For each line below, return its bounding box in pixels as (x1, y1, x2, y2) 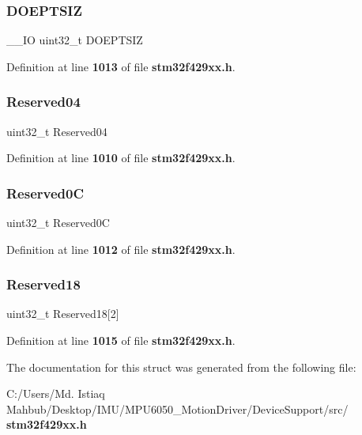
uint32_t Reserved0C (6, 214, 110, 231)
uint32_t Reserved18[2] (6, 305, 119, 322)
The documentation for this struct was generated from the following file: (6, 358, 356, 375)
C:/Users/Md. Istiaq (6, 385, 105, 402)
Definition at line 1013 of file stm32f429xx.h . (6, 58, 236, 74)
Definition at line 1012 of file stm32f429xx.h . (6, 240, 236, 257)
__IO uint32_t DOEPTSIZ (6, 32, 143, 48)
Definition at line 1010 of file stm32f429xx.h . (6, 149, 236, 166)
